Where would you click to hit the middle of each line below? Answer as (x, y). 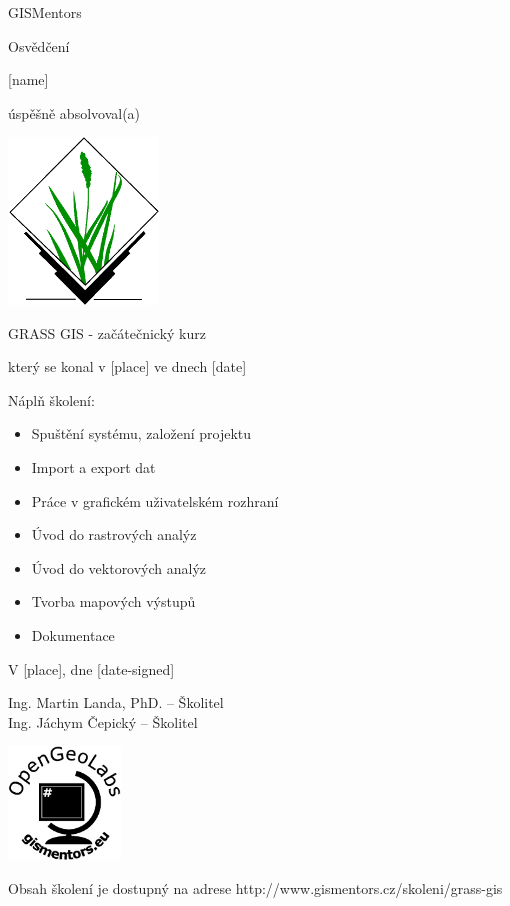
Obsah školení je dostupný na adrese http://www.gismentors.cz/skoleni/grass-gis (255, 887)
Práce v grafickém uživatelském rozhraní (155, 500)
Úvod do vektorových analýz (119, 567)
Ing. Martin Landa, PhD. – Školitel (116, 702)
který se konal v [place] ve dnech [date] (127, 366)
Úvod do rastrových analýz (114, 534)
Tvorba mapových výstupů (113, 601)
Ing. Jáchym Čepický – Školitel (103, 721)
